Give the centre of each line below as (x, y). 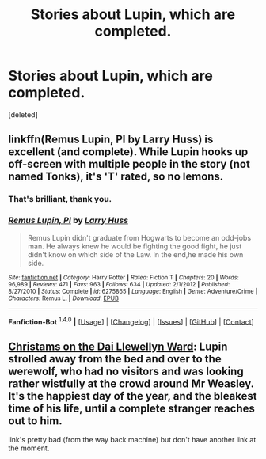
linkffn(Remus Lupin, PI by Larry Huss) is (111, 140)
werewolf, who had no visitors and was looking (126, 371)
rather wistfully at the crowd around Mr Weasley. (131, 383)
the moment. (29, 448)
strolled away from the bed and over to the (115, 359)
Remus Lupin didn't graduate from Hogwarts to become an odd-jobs (139, 237)
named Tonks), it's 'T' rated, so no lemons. (116, 177)
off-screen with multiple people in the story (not (129, 164)
